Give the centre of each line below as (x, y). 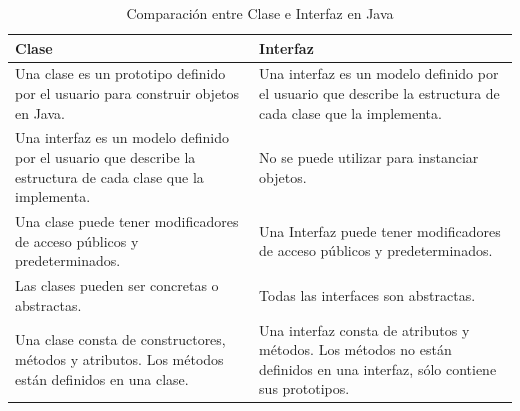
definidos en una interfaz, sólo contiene (378, 368)
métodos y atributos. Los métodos (119, 358)
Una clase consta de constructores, (120, 339)
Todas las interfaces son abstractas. (367, 294)
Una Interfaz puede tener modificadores (380, 230)
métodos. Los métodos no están (355, 349)
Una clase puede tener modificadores (127, 221)
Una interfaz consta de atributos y (364, 329)
